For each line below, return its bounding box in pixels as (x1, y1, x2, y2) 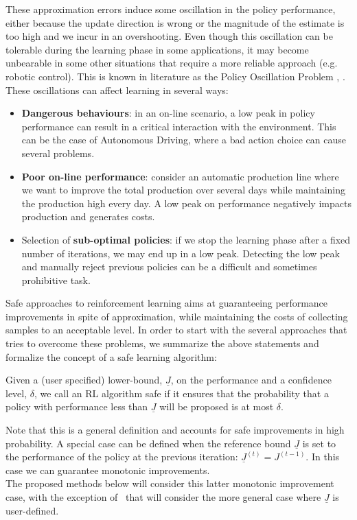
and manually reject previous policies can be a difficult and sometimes (21, 259, 317, 274)
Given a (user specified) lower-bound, (5, 373, 163, 387)
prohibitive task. (21, 272, 91, 287)
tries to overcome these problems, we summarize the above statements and (5, 336, 319, 351)
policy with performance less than (5, 399, 148, 414)
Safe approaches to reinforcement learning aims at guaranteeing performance (5, 296, 328, 310)
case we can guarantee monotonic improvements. (5, 462, 210, 477)
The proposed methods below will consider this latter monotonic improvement (5, 476, 334, 491)
